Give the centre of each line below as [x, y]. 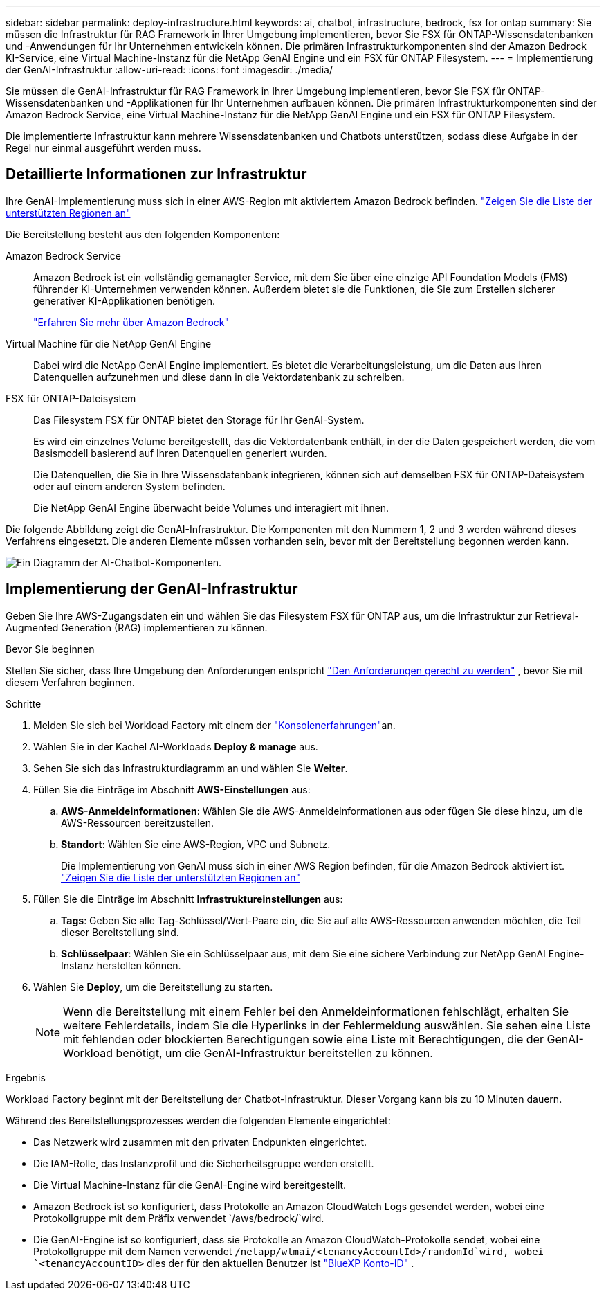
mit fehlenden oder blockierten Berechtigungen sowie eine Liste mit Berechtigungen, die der [303, 1039]
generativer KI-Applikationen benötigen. [124, 300]
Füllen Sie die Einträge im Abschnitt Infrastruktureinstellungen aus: [188, 899]
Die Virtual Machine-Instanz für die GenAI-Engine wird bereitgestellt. [190, 1185]
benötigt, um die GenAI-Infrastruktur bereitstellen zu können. [274, 1053]
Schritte [24, 703]
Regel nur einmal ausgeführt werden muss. [103, 148]
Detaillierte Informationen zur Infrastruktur [156, 174]
